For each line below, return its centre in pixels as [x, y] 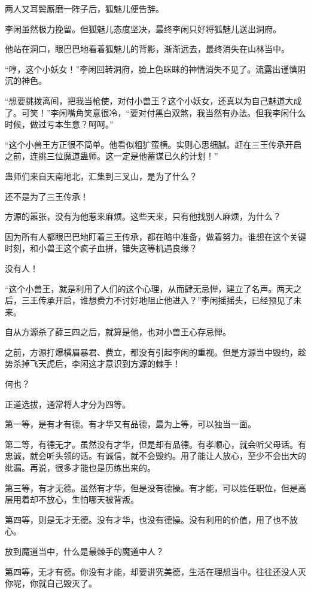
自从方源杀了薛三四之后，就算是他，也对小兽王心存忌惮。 [118, 332]
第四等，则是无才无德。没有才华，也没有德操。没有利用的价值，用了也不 [147, 519]
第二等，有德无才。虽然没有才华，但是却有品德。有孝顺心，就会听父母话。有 [155, 444]
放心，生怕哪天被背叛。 [92, 499]
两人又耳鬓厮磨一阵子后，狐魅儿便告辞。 [84, 8]
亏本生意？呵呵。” [80, 124]
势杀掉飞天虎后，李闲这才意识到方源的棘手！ [93, 364]
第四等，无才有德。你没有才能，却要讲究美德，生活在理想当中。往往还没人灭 [155, 571]
